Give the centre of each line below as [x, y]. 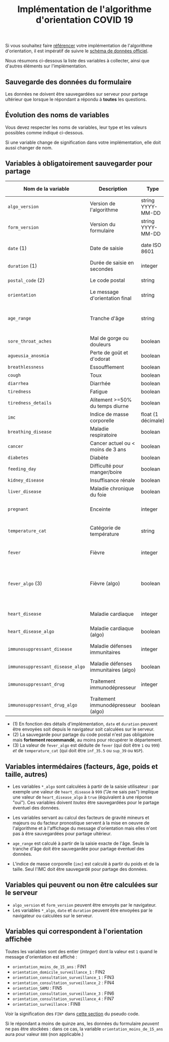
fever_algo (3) [25, 583]
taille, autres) [26, 774]
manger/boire [106, 472]
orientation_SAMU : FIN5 [37, 988]
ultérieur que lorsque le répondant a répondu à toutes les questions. [76, 99]
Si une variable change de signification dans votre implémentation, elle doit [83, 142]
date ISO [151, 245]
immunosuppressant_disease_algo [47, 667]
